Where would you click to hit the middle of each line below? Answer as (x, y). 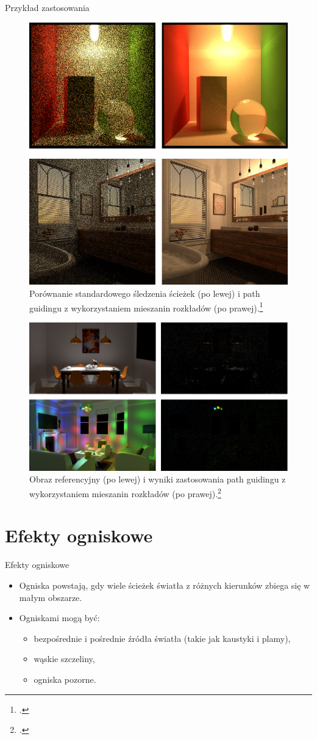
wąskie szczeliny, (64, 659)
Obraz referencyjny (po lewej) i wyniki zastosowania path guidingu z (158, 479)
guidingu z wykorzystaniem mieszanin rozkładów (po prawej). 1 (146, 307)
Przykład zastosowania (47, 7)
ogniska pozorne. (65, 679)
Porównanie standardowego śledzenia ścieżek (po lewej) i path (145, 293)
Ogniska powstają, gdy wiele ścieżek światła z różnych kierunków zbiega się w (165, 585)
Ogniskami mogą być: (59, 618)
